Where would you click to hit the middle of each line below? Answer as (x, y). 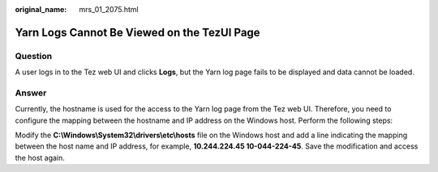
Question (34, 56)
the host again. (40, 157)
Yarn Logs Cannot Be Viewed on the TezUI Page (137, 32)
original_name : (41, 9)
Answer (31, 93)
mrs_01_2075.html (109, 9)
